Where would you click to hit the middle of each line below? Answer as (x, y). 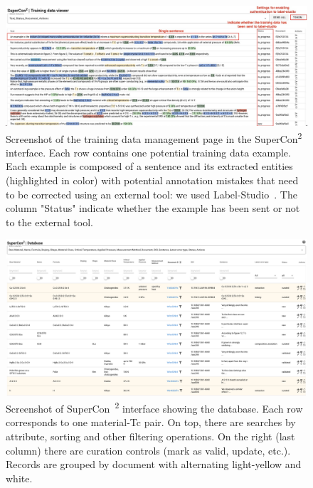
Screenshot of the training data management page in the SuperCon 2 (154, 137)
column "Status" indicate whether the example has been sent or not (153, 208)
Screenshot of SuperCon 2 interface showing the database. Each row (154, 407)
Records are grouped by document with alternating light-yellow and (154, 464)
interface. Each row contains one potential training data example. (148, 152)
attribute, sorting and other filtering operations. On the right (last (150, 436)
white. (19, 478)
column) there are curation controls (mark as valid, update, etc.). (148, 450)
